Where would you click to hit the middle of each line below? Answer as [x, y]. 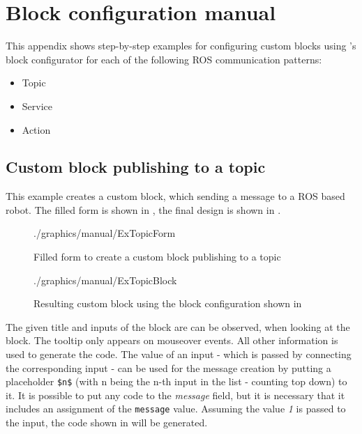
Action [36, 129]
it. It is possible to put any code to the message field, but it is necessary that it [175, 395]
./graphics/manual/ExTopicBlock [105, 280]
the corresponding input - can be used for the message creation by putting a [168, 367]
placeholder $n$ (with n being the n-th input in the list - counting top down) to [176, 381]
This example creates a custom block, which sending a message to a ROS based [175, 196]
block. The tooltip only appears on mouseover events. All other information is [172, 340]
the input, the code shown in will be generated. [107, 423]
